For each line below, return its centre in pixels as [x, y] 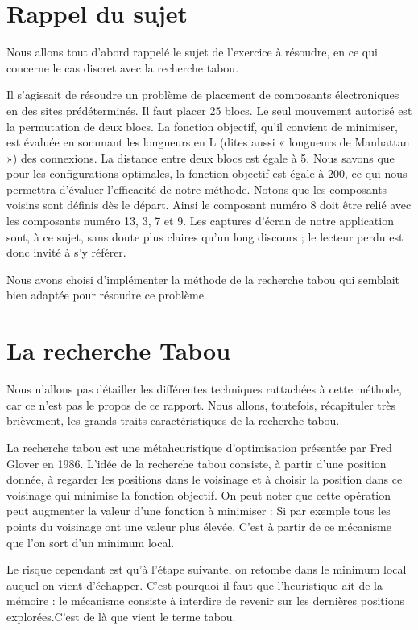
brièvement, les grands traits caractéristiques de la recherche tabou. [173, 420]
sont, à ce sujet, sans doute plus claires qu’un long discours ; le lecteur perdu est [205, 236]
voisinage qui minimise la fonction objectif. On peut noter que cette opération [199, 494]
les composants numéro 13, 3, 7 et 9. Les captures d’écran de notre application [200, 221]
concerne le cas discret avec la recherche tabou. [123, 67]
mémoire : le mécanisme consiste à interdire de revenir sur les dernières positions [205, 601]
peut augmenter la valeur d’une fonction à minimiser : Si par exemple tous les [199, 511]
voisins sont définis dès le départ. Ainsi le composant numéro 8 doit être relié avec [209, 205]
